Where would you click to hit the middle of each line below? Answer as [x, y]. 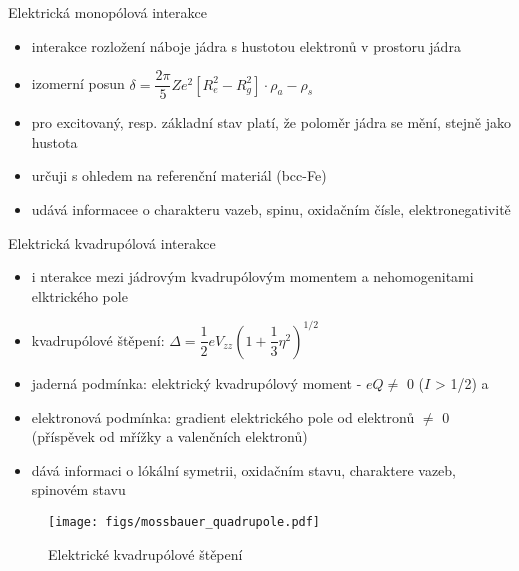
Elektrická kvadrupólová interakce [112, 242]
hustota [54, 141]
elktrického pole [79, 295]
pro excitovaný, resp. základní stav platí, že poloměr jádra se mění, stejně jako [271, 122]
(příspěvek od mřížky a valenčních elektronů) [169, 436]
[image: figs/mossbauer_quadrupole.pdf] [184, 521]
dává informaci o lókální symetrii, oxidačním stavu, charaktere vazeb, [243, 469]
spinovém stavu [78, 489]
